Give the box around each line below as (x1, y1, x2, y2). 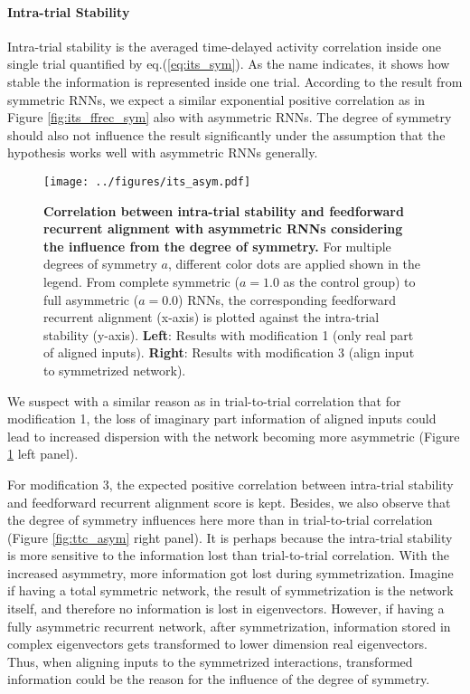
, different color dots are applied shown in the (167, 254, 420, 273)
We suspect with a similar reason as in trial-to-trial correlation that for (7, 391, 401, 410)
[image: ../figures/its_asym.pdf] (43, 175, 251, 188)
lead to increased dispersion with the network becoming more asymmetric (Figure (7, 426, 460, 445)
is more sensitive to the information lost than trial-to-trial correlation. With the (7, 546, 450, 565)
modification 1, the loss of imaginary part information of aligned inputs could (7, 409, 437, 428)
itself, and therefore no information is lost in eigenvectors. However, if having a (7, 599, 445, 618)
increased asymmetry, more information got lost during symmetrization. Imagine (7, 563, 454, 582)
